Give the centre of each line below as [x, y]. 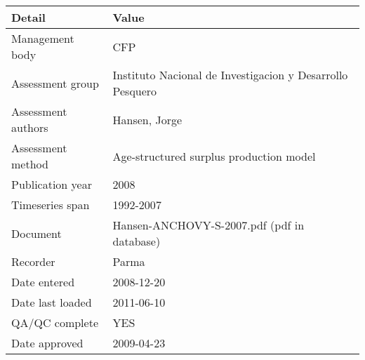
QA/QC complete [55, 322]
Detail [28, 17]
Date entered [43, 282]
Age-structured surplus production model [214, 156]
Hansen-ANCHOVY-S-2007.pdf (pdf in [208, 225]
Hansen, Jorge [147, 119]
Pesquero [135, 91]
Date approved [47, 343]
